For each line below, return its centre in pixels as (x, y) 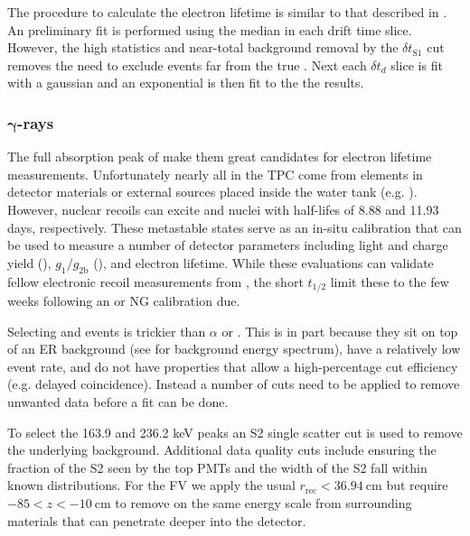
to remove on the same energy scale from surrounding (263, 502)
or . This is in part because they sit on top (340, 331)
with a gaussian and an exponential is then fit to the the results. (186, 83)
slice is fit (417, 65)
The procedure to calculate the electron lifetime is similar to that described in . (227, 12)
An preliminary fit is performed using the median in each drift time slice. (210, 29)
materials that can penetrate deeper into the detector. (157, 520)
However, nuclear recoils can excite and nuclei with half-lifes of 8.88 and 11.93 (223, 209)
